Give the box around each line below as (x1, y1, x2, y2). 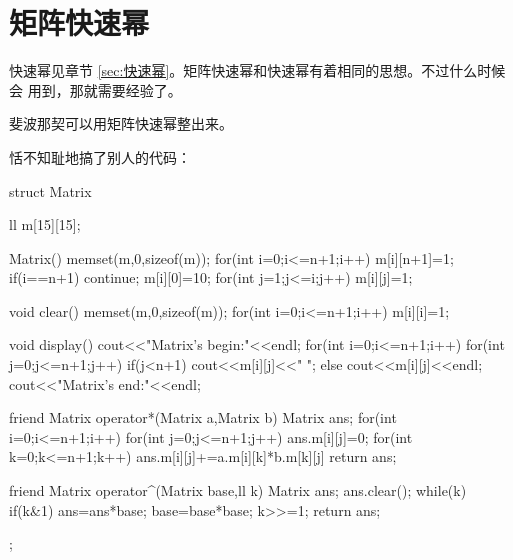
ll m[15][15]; (9, 214, 81, 235)
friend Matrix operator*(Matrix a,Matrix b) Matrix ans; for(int (9, 407, 397, 428)
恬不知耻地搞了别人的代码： (9, 146, 191, 167)
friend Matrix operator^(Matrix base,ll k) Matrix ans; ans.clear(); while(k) (9, 480, 467, 501)
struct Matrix (9, 180, 92, 201)
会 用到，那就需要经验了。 (9, 79, 182, 100)
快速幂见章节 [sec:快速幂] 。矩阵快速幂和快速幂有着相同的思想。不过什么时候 (9, 60, 506, 81)
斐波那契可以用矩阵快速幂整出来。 (9, 113, 233, 134)
